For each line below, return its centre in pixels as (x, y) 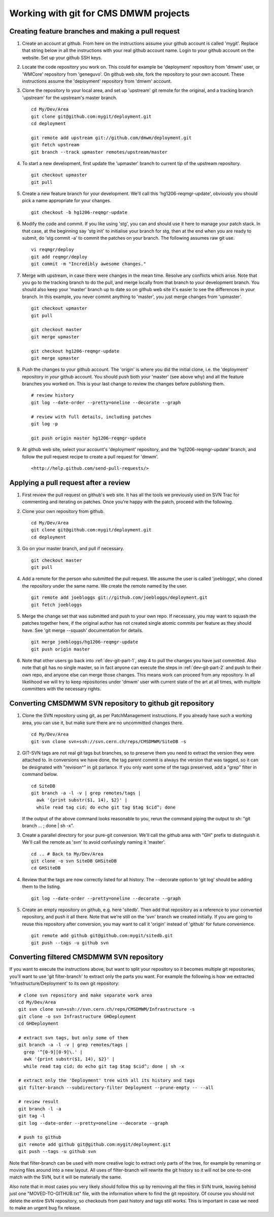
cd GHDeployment (39, 1024)
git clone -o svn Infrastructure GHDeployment (77, 1016)
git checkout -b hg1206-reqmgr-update (79, 212)
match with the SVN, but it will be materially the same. (66, 1177)
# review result (39, 1102)
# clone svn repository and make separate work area (85, 995)
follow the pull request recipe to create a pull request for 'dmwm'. (90, 457)
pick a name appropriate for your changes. (67, 201)
